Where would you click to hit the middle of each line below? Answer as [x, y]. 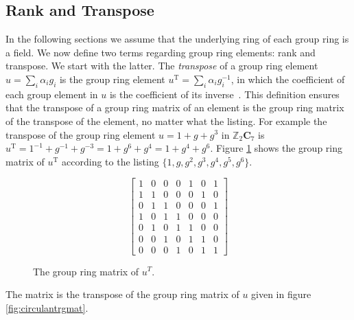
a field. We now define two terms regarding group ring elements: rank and [161, 52]
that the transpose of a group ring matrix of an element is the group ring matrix [175, 107]
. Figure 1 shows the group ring [276, 148]
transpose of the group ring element [81, 134]
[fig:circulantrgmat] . [47, 307]
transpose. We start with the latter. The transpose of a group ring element [162, 66]
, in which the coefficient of [288, 79]
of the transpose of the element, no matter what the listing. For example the [166, 121]
